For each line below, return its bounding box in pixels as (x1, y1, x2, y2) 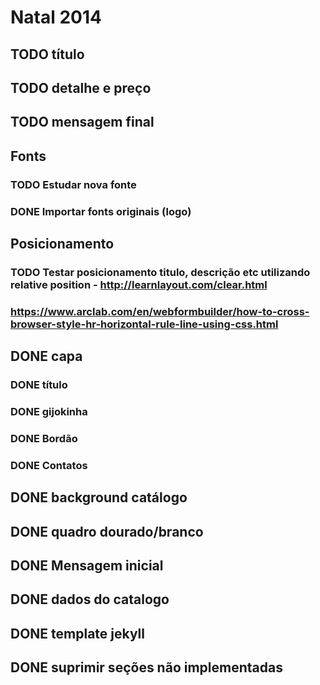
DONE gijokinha (10, 405, 88, 419)
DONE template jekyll (10, 625, 145, 642)
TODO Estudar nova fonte (10, 177, 137, 191)
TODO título (10, 46, 85, 63)
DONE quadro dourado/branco (10, 523, 204, 540)
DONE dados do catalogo (10, 591, 170, 608)
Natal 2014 (10, 6, 102, 29)
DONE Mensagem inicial (10, 557, 164, 575)
